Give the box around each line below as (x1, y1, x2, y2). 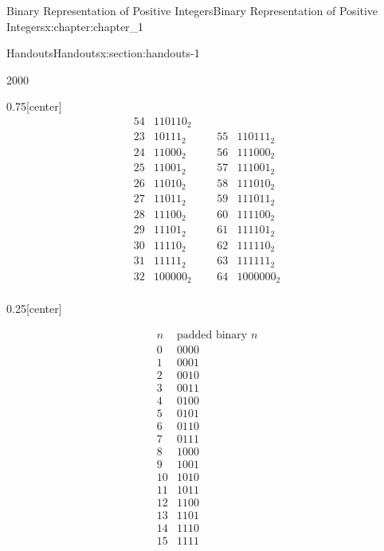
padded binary (176, 329, 248, 341)
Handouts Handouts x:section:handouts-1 (6, 45, 200, 61)
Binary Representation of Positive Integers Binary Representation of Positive (6, 2, 378, 18)
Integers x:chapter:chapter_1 (6, 18, 144, 34)
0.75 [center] (6, 98, 62, 115)
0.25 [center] (6, 300, 62, 317)
